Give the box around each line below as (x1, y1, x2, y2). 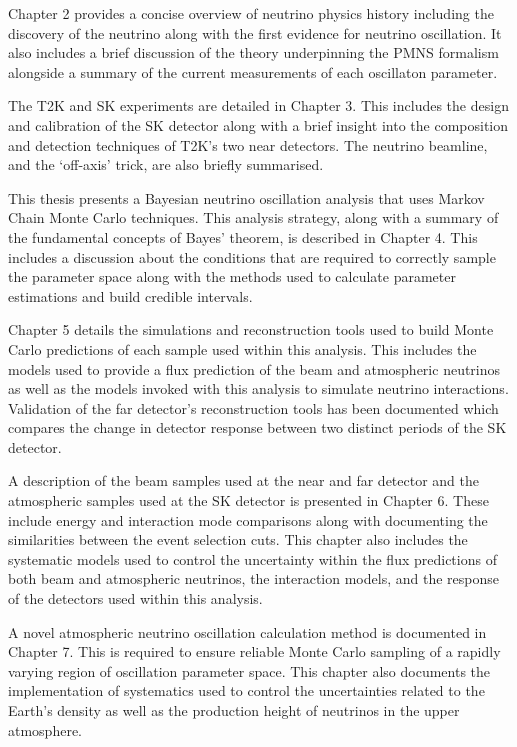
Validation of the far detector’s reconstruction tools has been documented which (8, 397, 499, 418)
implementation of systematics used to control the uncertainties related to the (8, 680, 485, 701)
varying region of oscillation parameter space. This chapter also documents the (8, 660, 491, 681)
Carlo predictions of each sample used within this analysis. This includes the (8, 338, 477, 359)
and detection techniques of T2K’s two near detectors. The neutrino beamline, (8, 134, 488, 155)
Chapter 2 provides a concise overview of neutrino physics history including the (8, 3, 494, 23)
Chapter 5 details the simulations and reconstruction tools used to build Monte (8, 319, 494, 340)
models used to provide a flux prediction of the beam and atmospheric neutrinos (8, 358, 501, 379)
